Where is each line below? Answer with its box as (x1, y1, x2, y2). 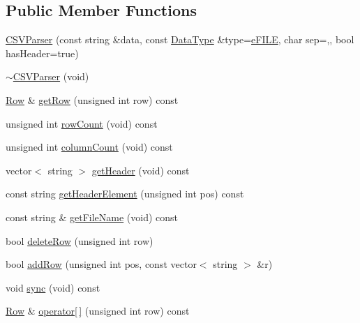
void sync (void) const (6, 280, 100, 294)
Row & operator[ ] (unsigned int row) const (6, 303, 190, 318)
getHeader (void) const (91, 163, 190, 177)
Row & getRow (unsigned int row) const (6, 92, 179, 107)
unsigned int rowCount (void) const (6, 116, 158, 130)
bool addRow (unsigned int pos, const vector (6, 257, 197, 271)
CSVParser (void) (13, 69, 89, 84)
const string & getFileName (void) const (6, 209, 179, 224)
